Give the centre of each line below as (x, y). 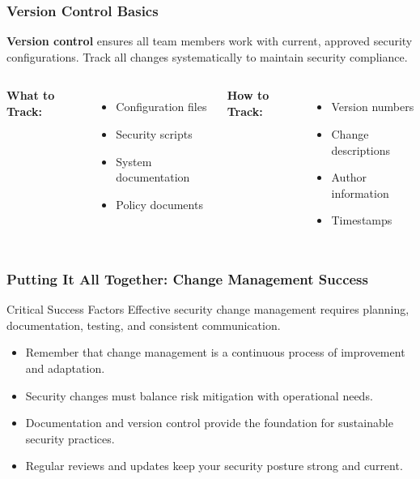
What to (31, 95)
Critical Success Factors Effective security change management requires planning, (208, 309)
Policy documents (159, 204)
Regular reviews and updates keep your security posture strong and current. (214, 466)
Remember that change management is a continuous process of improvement (215, 352)
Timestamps (362, 220)
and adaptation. (65, 368)
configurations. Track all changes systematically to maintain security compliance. (207, 56)
